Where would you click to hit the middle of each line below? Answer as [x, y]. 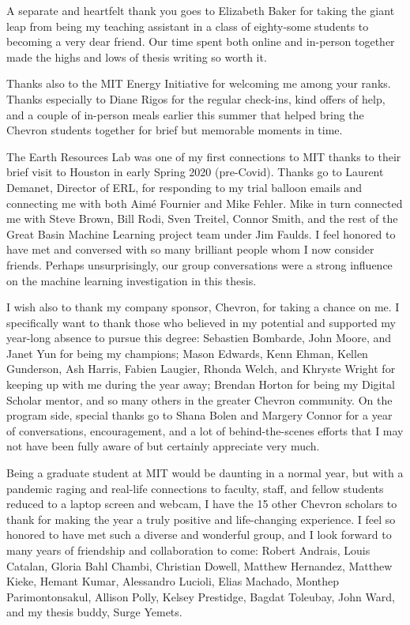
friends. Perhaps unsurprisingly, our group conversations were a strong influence [199, 264]
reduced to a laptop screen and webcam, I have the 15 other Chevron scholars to [202, 504]
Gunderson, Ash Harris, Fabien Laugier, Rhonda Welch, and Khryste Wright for [201, 369]
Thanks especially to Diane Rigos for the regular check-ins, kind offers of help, [196, 98]
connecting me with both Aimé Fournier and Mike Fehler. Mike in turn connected [205, 203]
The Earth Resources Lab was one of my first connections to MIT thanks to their [204, 156]
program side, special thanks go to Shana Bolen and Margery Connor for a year [199, 415]
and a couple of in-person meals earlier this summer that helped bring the [185, 114]
